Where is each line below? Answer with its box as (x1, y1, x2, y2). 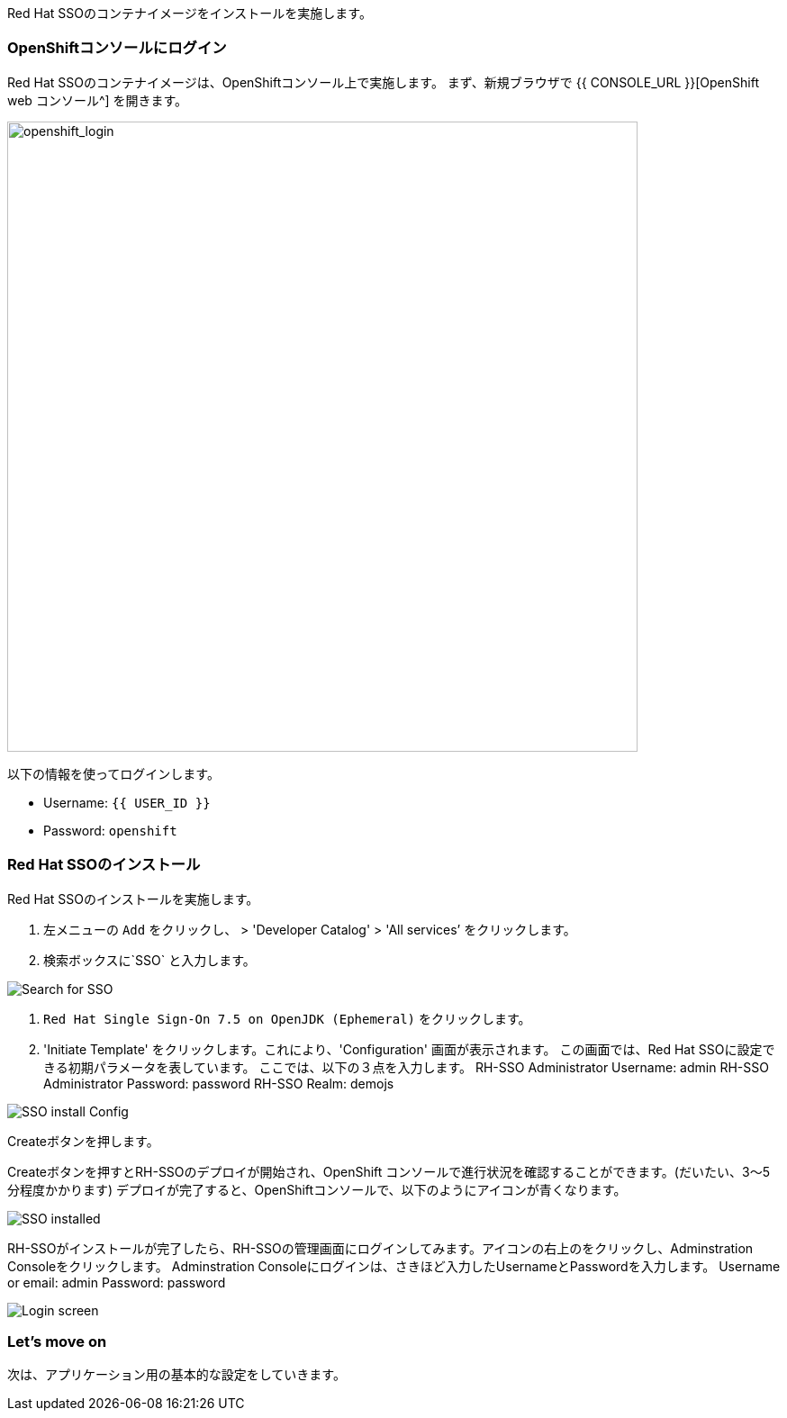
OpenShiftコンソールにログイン (7, 39, 227, 58)
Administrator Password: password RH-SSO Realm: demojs (43, 1075, 394, 1091)
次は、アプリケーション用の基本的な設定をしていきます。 (7, 1367, 346, 1383)
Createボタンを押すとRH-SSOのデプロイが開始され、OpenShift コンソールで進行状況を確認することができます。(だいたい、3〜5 (7, 1163, 770, 1179)
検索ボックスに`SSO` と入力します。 (43, 952, 256, 968)
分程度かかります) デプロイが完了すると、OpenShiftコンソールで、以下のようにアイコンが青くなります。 (7, 1181, 627, 1197)
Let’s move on (7, 1332, 107, 1350)
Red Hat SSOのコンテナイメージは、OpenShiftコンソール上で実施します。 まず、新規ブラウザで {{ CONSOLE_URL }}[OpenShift (7, 74, 759, 90)
